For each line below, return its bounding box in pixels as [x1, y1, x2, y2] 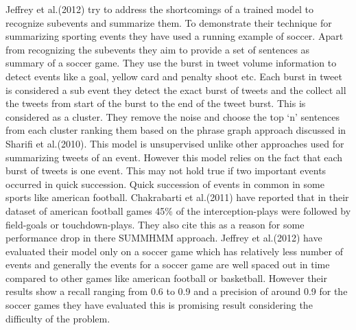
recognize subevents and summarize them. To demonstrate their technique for [5, 15, 332, 30]
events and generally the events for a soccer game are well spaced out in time [5, 257, 330, 272]
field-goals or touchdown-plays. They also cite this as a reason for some [5, 217, 305, 231]
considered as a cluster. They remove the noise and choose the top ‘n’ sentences [5, 109, 340, 123]
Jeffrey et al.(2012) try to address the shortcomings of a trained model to [5, 2, 314, 16]
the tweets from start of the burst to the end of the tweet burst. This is [5, 96, 306, 110]
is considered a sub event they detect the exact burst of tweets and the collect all [5, 82, 346, 97]
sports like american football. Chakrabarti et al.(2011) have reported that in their [5, 190, 349, 204]
